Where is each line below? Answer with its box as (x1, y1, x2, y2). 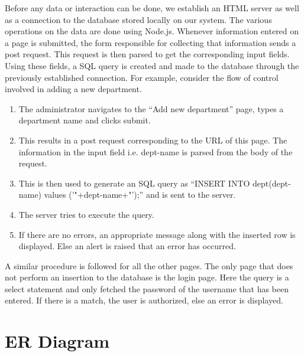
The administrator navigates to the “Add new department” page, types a (18, 102, 284, 115)
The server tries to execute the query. (18, 208, 154, 220)
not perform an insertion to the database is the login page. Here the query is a (5, 271, 289, 283)
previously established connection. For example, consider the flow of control (5, 71, 279, 83)
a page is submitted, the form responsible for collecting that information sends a (5, 36, 296, 48)
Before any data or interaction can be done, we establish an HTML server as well (5, 2, 299, 14)
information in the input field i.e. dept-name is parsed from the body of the (18, 145, 293, 158)
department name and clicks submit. (18, 114, 151, 126)
